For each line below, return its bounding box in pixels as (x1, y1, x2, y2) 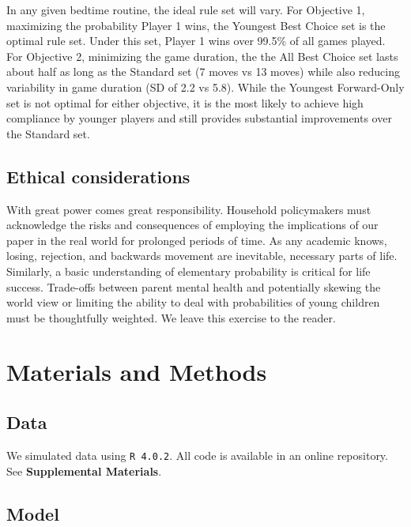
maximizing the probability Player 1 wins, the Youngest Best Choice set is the (6, 17, 386, 33)
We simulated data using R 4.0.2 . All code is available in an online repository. (6, 446, 388, 463)
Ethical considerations (6, 164, 190, 188)
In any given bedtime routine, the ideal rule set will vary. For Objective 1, (6, 2, 365, 17)
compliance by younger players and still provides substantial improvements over (6, 110, 392, 126)
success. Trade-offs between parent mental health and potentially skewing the (6, 278, 381, 295)
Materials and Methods (6, 356, 267, 388)
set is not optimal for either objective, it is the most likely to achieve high (6, 94, 364, 111)
